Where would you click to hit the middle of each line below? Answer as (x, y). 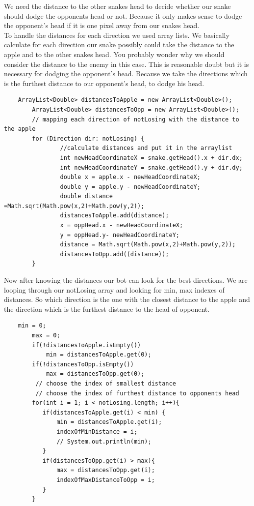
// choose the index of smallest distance (106, 383)
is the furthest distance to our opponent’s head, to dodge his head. (104, 83)
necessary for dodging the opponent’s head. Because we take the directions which (126, 74)
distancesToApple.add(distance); (114, 216)
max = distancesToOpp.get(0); (95, 374)
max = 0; (46, 335)
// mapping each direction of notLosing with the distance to (136, 119)
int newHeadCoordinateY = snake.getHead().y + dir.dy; (151, 167)
